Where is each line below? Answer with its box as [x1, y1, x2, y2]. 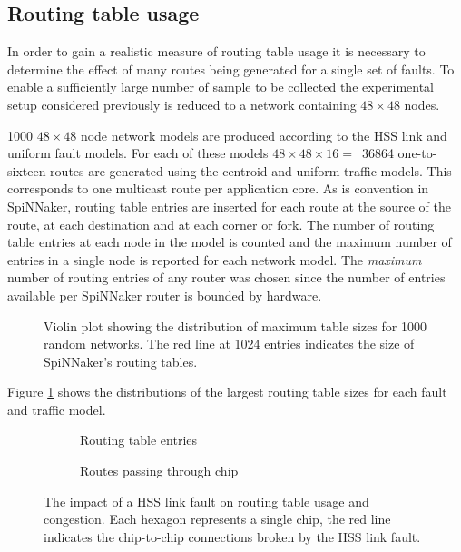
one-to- [397, 143, 437, 163]
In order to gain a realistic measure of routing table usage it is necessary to [7, 42, 426, 61]
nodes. [404, 94, 440, 113]
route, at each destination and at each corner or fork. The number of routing [7, 214, 435, 233]
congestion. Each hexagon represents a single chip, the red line [44, 509, 391, 528]
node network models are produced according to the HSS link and [80, 125, 447, 144]
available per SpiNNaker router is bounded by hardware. [7, 285, 322, 304]
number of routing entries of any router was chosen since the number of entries [7, 268, 446, 287]
